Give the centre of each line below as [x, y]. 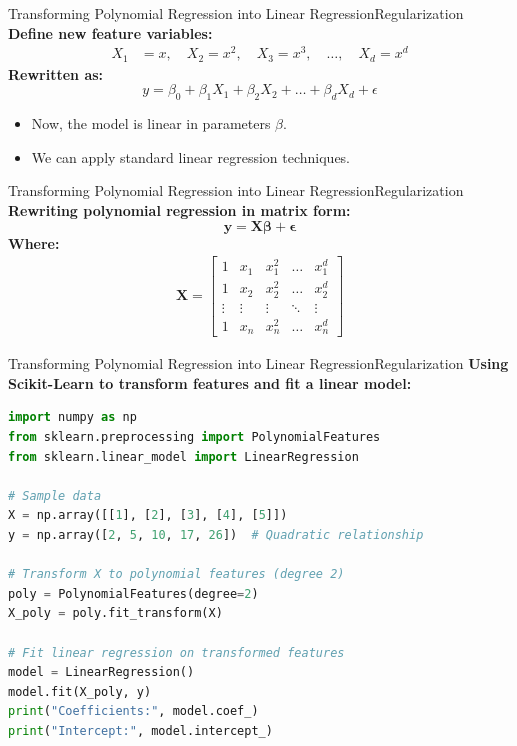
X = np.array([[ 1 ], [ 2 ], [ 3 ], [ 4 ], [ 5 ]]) [148, 515]
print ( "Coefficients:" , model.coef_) [133, 711]
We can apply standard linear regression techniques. [191, 156]
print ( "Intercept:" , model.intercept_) [140, 730]
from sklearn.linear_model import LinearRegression [183, 456]
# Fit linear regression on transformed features [176, 652]
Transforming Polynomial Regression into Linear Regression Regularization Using [258, 363]
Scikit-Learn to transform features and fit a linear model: [210, 382]
